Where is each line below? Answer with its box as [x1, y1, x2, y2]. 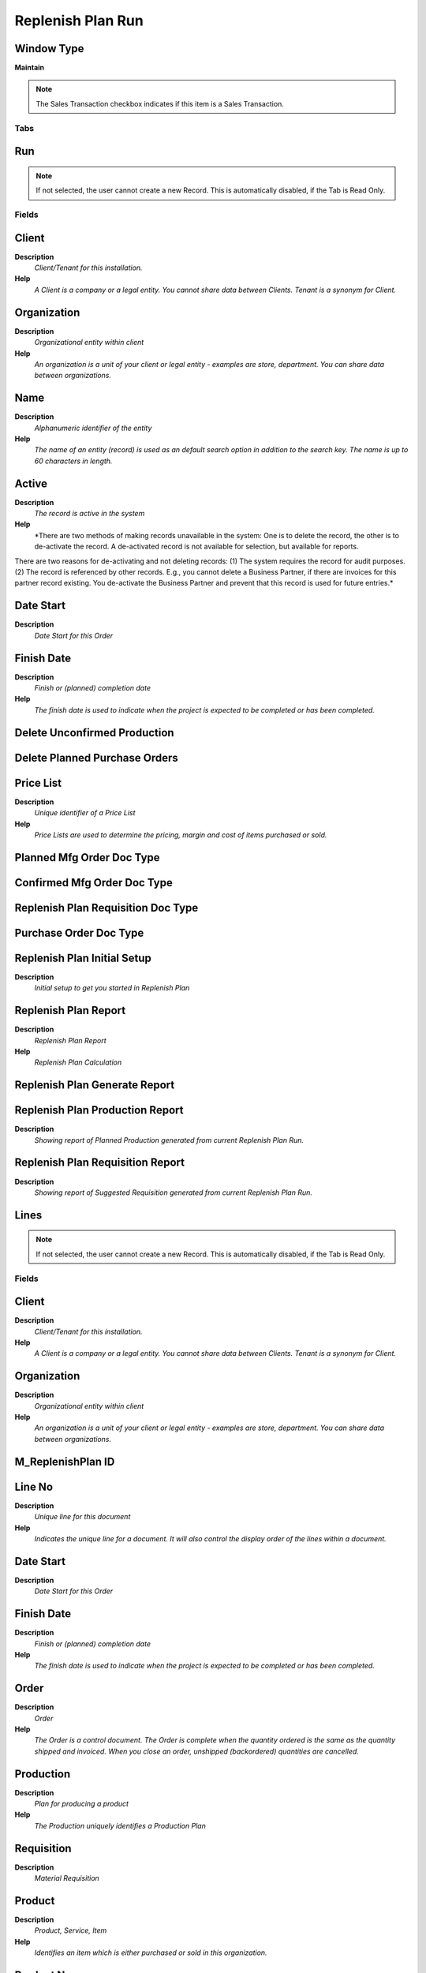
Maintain [14, 63, 45, 73]
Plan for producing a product [34, 1799, 129, 1809]
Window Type [14, 42, 84, 55]
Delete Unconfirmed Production [14, 726, 174, 739]
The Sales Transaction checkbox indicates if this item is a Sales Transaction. [35, 99, 284, 108]
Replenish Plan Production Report [14, 1103, 184, 1117]
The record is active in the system [34, 509, 145, 519]
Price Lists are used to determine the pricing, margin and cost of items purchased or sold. [34, 829, 327, 840]
